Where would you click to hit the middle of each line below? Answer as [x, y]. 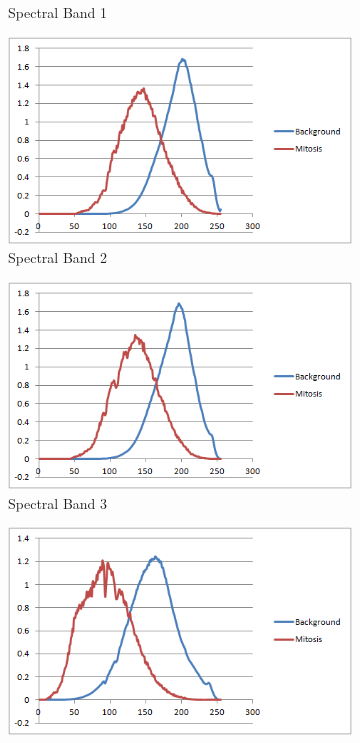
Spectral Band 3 [58, 502]
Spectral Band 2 [58, 257]
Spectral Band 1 [58, 12]
